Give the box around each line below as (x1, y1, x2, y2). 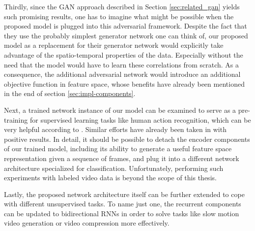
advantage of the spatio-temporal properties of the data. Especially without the (4, 49, 243, 60)
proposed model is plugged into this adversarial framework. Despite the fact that (4, 21, 247, 31)
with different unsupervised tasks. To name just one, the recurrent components (4, 198, 241, 209)
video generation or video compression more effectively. (4, 218, 170, 228)
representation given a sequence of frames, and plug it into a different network (4, 153, 239, 163)
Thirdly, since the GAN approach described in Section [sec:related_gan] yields (4, 1, 240, 11)
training (4, 114, 28, 125)
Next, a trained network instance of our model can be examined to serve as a (4, 104, 236, 115)
